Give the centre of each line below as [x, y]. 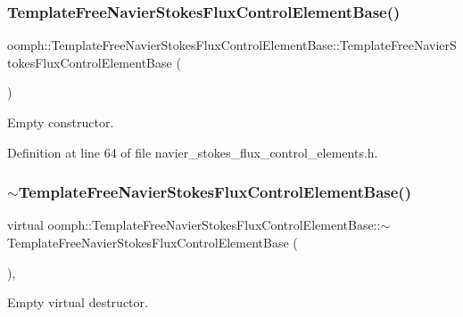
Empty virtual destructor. [78, 302]
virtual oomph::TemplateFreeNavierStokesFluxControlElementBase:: [194, 225]
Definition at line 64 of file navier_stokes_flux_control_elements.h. [193, 152]
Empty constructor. [61, 122]
